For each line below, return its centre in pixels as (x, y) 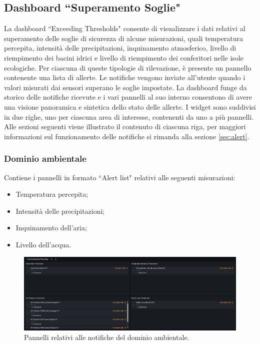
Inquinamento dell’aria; (51, 228)
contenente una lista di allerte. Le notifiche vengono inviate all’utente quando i (125, 77)
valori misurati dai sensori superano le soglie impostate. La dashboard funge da (125, 87)
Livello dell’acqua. (43, 244)
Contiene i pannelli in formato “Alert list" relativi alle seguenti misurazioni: (120, 177)
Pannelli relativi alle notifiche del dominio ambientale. (107, 337)
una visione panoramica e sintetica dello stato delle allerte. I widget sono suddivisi (130, 106)
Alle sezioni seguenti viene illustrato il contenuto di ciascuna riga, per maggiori (125, 126)
